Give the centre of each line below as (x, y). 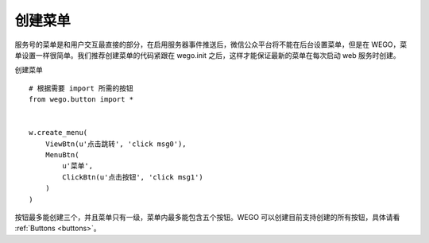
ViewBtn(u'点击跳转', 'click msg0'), (116, 144)
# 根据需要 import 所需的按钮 (81, 88)
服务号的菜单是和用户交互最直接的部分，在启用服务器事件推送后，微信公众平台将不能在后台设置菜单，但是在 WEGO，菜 (211, 44)
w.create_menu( (58, 133)
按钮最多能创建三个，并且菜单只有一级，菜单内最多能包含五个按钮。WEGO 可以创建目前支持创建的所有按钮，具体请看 (207, 218)
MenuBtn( (62, 155)
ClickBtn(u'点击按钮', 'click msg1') (133, 177)
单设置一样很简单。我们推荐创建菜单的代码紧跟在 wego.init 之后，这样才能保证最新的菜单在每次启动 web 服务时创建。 (207, 55)
